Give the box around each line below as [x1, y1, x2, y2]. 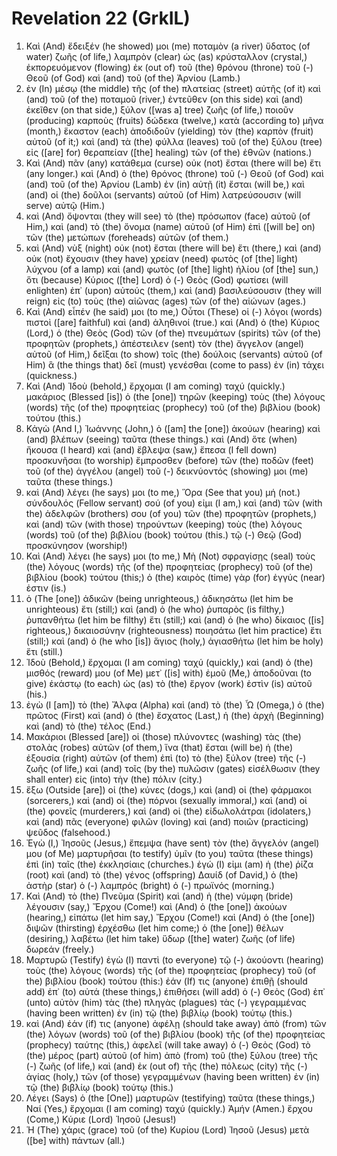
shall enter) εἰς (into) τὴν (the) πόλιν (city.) [25, 773, 203, 785]
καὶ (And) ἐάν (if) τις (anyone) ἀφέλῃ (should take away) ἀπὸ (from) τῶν [25, 1017, 327, 1029]
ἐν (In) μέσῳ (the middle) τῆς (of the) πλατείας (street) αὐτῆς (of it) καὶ [25, 82, 321, 94]
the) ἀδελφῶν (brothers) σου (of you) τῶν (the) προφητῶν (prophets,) [25, 507, 318, 519]
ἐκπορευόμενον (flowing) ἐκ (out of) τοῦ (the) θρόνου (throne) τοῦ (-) [25, 61, 314, 73]
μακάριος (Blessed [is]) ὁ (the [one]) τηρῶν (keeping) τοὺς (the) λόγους [25, 390, 326, 402]
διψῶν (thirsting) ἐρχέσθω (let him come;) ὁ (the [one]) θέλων [25, 922, 284, 934]
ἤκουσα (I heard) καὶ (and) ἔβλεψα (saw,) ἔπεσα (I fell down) [25, 443, 278, 456]
